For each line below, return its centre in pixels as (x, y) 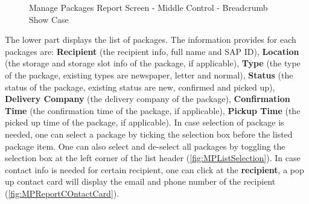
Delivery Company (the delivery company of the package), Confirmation (148, 99)
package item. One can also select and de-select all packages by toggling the (145, 146)
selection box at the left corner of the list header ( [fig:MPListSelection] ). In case (153, 158)
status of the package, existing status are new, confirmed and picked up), (140, 87)
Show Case (49, 19)
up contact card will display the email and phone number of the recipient (140, 181)
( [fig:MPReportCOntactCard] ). (62, 193)
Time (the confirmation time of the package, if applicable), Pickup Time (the (153, 110)
